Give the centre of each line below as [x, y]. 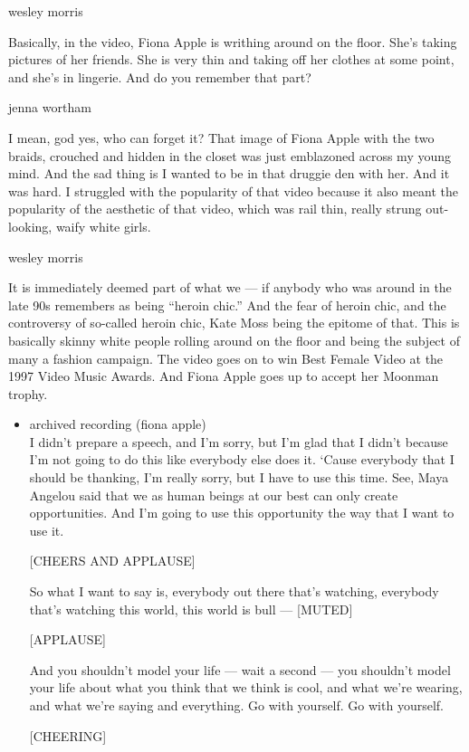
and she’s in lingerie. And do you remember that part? [160, 76]
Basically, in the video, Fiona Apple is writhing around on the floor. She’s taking [233, 41]
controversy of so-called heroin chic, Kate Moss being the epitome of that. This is [234, 323]
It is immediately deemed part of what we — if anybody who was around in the [230, 287]
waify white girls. [103, 226]
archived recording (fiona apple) [118, 424]
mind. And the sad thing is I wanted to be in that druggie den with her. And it [229, 173]
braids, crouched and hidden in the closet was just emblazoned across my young [230, 155]
